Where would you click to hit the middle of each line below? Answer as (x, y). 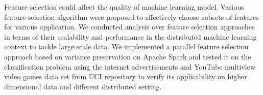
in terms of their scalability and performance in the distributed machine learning (130, 36)
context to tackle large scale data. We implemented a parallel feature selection (126, 46)
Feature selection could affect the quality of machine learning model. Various (124, 7)
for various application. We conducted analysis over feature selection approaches (129, 27)
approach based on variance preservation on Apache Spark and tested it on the (128, 56)
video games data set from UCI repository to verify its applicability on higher (126, 76)
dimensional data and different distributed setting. (83, 86)
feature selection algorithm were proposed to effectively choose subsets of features (131, 17)
